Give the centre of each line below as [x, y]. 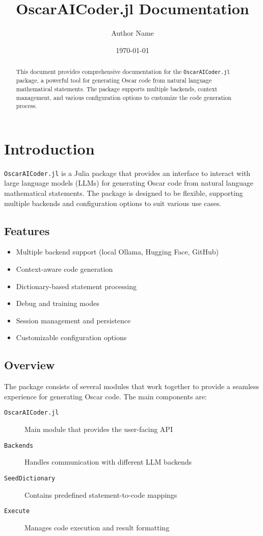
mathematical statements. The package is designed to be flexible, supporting [124, 193]
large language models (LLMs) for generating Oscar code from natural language [129, 183]
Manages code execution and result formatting [97, 527]
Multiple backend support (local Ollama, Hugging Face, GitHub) [117, 252]
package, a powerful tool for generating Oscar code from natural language [114, 80]
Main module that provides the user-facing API [99, 429]
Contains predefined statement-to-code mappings [101, 494]
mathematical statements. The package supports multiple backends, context [117, 88]
